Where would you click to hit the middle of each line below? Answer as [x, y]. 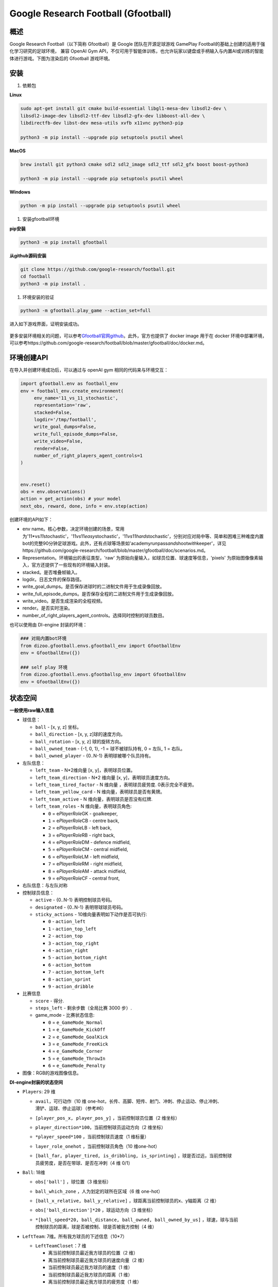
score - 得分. [50, 1001]
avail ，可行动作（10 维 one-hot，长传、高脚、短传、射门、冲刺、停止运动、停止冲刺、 [129, 1101]
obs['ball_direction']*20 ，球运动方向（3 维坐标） [95, 1210]
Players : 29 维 [39, 1092]
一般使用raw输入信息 [32, 710]
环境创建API [29, 358]
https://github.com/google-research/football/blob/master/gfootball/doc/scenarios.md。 [115, 550]
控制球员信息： [38, 893]
